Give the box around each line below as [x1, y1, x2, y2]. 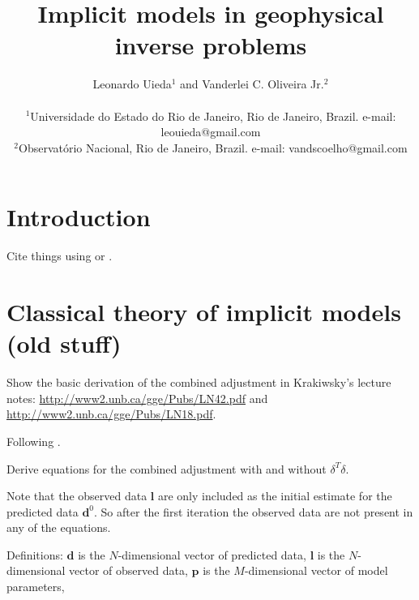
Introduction [6, 200, 151, 234]
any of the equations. [6, 519, 111, 536]
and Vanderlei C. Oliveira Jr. [180, 75, 324, 92]
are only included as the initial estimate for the [157, 487, 392, 504]
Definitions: [6, 546, 63, 563]
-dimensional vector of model [244, 562, 388, 579]
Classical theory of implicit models [6, 295, 401, 328]
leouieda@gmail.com [160, 123, 261, 140]
